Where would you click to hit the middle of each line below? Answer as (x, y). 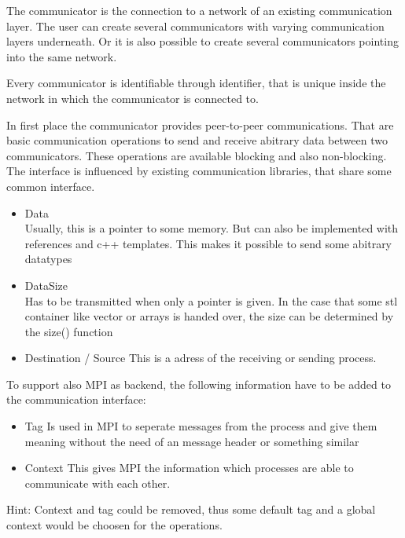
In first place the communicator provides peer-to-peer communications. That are (200, 124)
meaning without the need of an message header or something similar (192, 441)
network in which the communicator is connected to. (133, 98)
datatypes (48, 259)
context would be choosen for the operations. (114, 525)
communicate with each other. (98, 483)
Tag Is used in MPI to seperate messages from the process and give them (201, 426)
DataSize (46, 285)
